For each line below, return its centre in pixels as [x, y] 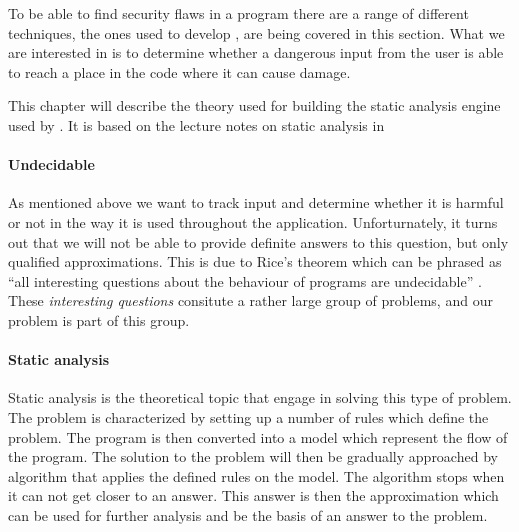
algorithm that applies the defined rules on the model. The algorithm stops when [256, 475]
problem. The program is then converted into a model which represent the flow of [258, 436]
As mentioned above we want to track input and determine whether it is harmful [256, 202]
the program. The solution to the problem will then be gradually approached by [253, 456]
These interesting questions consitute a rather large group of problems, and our [250, 300]
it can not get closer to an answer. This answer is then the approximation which [253, 495]
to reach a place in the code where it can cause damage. [179, 71]
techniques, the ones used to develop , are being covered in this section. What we [256, 32]
